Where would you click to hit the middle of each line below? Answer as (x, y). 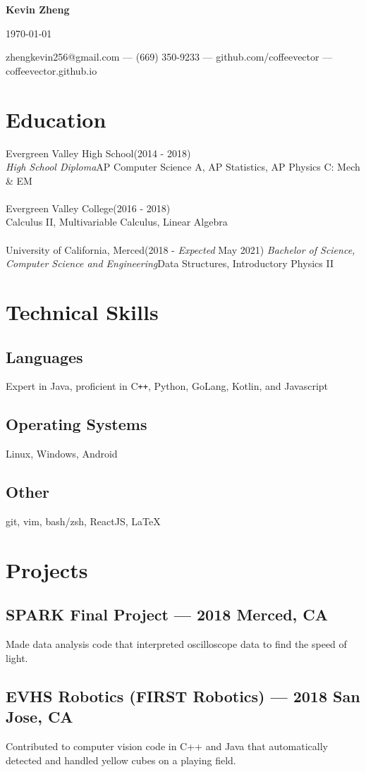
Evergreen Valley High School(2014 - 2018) (98, 153)
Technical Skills (82, 312)
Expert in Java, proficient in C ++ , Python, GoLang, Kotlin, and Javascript (167, 386)
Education (56, 119)
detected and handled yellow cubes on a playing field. (121, 760)
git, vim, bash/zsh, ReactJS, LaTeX (83, 521)
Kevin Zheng (38, 9)
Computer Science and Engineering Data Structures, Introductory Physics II (170, 263)
